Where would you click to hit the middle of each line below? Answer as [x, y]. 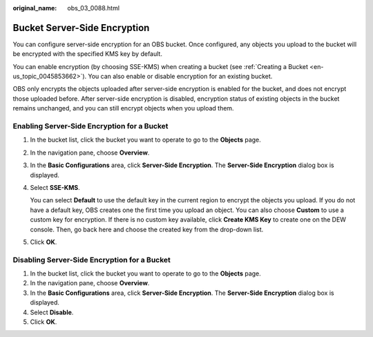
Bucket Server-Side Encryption [81, 28]
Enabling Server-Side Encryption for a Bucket [90, 126]
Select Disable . [52, 312]
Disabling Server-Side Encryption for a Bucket [92, 260]
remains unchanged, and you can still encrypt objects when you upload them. [123, 108]
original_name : [35, 8]
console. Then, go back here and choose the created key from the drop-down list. [147, 229]
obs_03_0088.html [94, 8]
